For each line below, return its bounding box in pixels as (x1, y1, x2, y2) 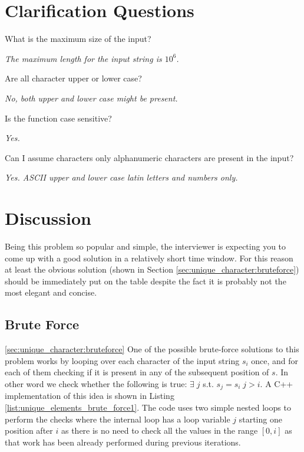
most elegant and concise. (5, 286, 97, 299)
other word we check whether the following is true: (5, 377, 187, 389)
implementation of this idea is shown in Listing (5, 389, 174, 402)
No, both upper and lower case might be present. (5, 91, 178, 104)
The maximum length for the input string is (5, 52, 162, 64)
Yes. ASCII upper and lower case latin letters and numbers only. (5, 171, 238, 184)
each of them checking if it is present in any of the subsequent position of (5, 366, 269, 378)
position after (5, 424, 53, 437)
